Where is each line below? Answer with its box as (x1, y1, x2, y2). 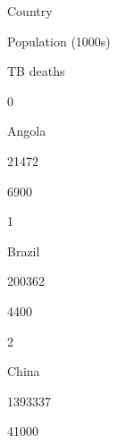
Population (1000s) (7, 31, 111, 50)
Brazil (7, 241, 40, 260)
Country (7, 2, 53, 20)
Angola (7, 121, 46, 140)
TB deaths (7, 62, 65, 80)
